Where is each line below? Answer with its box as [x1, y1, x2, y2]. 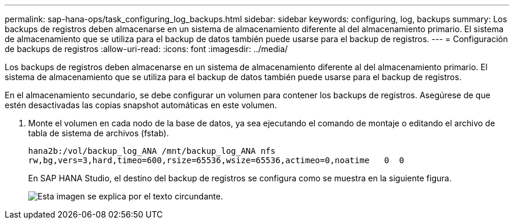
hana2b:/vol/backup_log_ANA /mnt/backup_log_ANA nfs [28, 146, 276, 156]
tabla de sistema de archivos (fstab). [28, 128, 169, 138]
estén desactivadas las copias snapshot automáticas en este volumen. [5, 100, 277, 110]
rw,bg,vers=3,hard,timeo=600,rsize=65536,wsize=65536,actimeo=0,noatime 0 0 [28, 156, 404, 165]
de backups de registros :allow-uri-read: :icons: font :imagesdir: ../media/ [5, 44, 288, 54]
